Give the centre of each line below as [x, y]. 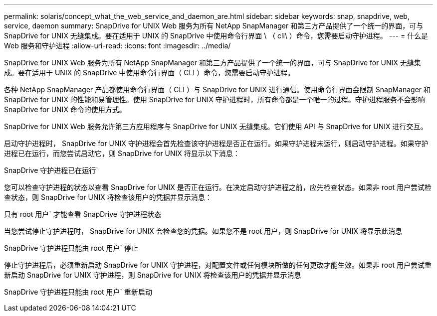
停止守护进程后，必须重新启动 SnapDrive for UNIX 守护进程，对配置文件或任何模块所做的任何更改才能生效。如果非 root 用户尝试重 [218, 265]
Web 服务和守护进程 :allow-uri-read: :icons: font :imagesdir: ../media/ [117, 46]
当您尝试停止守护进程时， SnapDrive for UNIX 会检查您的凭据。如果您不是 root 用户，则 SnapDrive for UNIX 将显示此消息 [203, 231]
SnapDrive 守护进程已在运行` [51, 170]
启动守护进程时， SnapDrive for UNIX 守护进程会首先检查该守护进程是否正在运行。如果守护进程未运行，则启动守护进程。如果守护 [216, 143]
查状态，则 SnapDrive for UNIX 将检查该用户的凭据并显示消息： [108, 197]
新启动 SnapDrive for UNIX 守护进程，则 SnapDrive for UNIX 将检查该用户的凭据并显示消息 [153, 275]
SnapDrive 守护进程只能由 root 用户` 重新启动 [78, 292]
